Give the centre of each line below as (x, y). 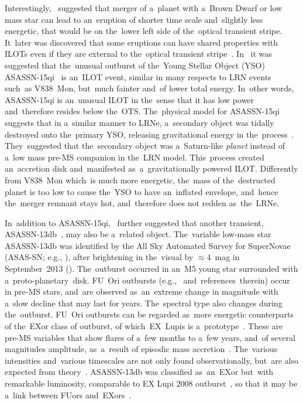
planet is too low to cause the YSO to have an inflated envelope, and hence (142, 191)
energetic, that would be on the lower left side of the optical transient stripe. (144, 31)
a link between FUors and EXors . (68, 395)
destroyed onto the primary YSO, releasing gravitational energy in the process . (149, 134)
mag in (227, 257)
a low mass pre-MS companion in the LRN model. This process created (135, 157)
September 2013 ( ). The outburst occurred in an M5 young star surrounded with (151, 269)
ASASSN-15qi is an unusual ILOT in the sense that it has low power (130, 99)
